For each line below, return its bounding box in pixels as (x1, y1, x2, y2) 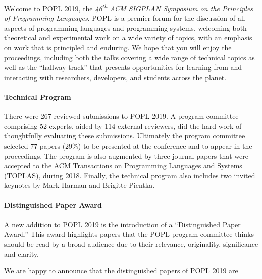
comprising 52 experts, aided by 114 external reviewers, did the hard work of (4, 120, 242, 131)
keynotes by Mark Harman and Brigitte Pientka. (4, 180, 155, 190)
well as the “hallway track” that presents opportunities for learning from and (4, 62, 242, 73)
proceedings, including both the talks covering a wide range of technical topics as (4, 52, 255, 62)
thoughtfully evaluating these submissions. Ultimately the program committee (4, 130, 245, 141)
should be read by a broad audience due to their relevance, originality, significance (4, 238, 258, 249)
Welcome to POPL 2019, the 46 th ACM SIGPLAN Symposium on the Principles (4, 2, 253, 13)
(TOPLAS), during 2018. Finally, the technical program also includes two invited (4, 170, 255, 180)
